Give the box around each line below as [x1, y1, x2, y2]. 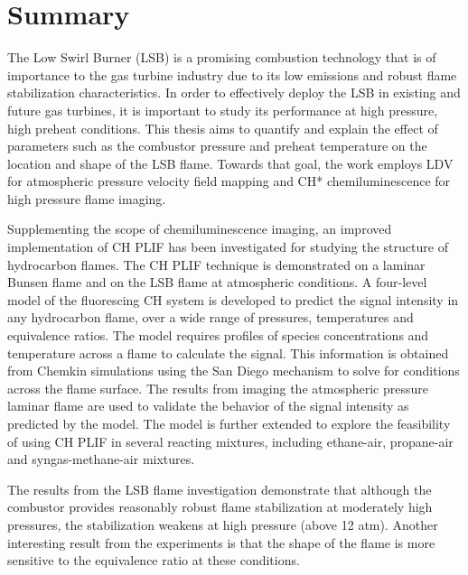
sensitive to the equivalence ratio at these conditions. [7, 551, 300, 570]
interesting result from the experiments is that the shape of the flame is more [7, 533, 435, 552]
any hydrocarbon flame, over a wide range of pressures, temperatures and [7, 308, 414, 327]
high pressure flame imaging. [7, 189, 166, 208]
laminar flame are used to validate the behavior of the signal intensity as [7, 396, 409, 415]
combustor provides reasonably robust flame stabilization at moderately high [7, 497, 433, 516]
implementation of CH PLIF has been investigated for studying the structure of [7, 237, 448, 256]
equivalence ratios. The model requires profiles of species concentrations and [7, 326, 429, 345]
